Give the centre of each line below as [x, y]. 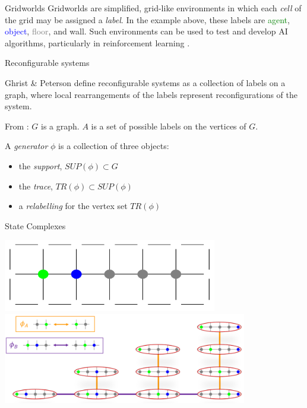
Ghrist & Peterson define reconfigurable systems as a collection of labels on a [145, 82]
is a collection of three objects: [114, 146]
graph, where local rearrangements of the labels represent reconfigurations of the [151, 94]
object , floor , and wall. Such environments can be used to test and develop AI [146, 31]
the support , [40, 165]
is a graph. [60, 126]
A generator [26, 146]
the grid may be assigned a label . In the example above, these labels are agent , [147, 19]
